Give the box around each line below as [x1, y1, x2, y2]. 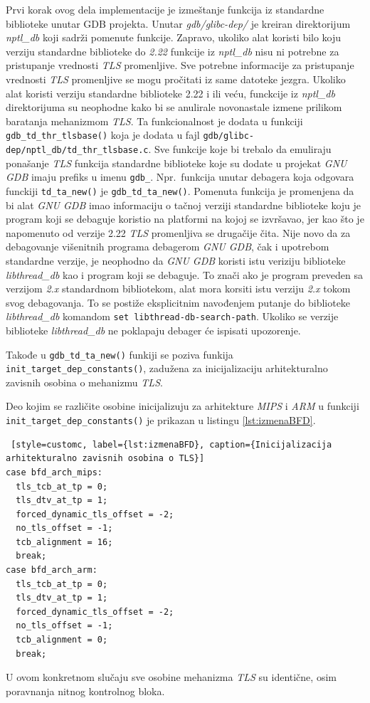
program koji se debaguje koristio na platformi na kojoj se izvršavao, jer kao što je [6, 211, 364, 226]
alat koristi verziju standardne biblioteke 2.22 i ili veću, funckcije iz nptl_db [6, 85, 335, 100]
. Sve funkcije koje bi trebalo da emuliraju [148, 142, 332, 156]
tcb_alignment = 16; [16, 536, 113, 547]
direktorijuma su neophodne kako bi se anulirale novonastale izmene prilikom [6, 100, 342, 115]
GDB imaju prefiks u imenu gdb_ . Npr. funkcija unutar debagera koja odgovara [6, 169, 354, 184]
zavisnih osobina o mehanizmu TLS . [6, 374, 163, 389]
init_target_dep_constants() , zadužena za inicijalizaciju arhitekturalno [6, 361, 328, 376]
